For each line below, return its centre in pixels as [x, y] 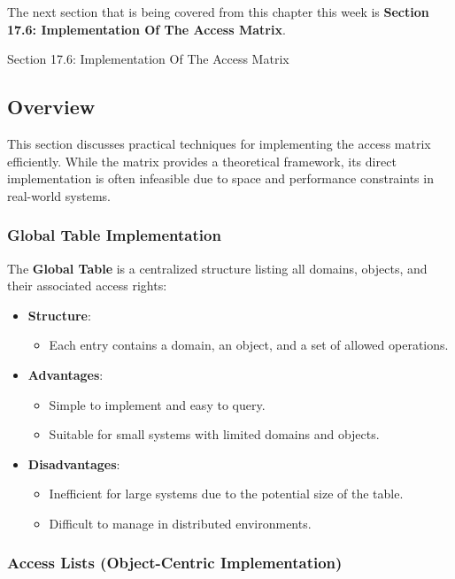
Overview [51, 107]
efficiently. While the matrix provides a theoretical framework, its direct [202, 161]
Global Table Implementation [114, 235]
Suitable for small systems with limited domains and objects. [214, 434]
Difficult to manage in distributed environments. [180, 523]
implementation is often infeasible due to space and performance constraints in [220, 178]
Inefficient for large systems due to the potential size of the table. [226, 494]
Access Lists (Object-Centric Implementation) [175, 563]
